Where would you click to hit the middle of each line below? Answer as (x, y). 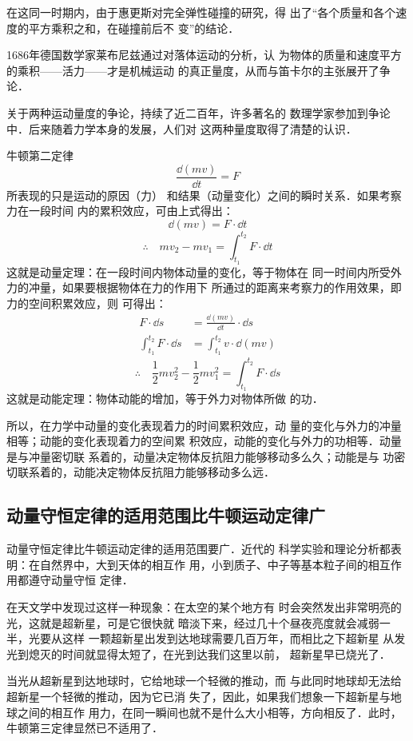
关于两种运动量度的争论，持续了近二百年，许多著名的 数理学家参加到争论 (199, 112)
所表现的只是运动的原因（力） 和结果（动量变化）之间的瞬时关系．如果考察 (204, 195)
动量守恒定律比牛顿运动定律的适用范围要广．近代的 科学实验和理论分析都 (199, 549)
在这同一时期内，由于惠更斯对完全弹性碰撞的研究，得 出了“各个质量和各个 (201, 12)
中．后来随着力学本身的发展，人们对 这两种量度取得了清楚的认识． (182, 128)
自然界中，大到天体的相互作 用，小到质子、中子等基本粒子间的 (204, 564)
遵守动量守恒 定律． (81, 580)
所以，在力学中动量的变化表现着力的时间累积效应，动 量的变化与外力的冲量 (204, 425)
